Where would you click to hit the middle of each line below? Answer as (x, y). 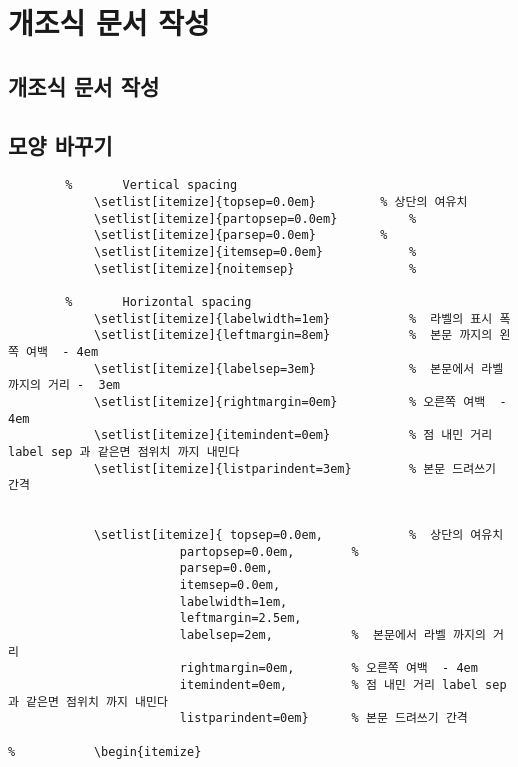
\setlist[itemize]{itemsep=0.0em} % (255, 251)
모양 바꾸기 (60, 144)
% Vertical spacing (151, 185)
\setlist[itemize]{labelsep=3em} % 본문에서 (284, 368)
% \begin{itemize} (105, 751)
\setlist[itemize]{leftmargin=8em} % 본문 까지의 (293, 335)
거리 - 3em (83, 385)
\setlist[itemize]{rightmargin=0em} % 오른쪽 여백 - (300, 401)
